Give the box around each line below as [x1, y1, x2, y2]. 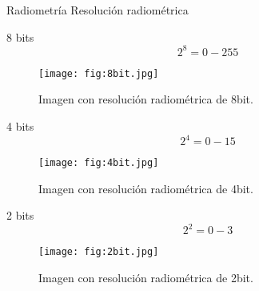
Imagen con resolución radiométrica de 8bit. [38, 91, 253, 107]
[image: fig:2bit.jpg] [38, 246, 159, 258]
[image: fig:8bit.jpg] [38, 67, 159, 79]
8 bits [6, 28, 34, 45]
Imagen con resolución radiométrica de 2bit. [38, 269, 253, 286]
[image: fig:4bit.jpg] [38, 157, 159, 169]
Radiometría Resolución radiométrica [6, 2, 189, 18]
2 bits [6, 207, 34, 224]
